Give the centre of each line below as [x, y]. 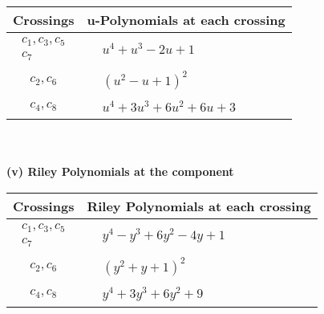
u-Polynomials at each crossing [186, 20]
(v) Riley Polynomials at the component [120, 171]
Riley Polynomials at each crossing [199, 206]
